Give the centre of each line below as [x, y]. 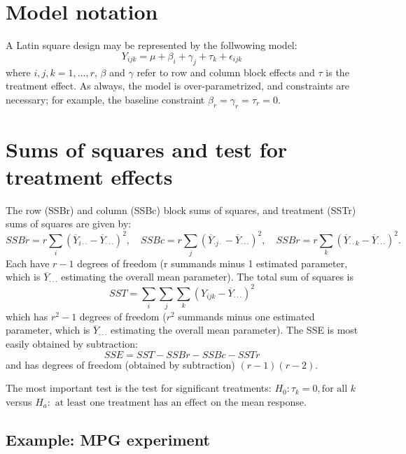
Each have [28, 263]
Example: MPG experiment [108, 439]
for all [335, 389]
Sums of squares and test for [146, 149]
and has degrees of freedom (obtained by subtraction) [120, 364]
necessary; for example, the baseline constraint [105, 99]
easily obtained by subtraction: [72, 344]
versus [19, 401]
